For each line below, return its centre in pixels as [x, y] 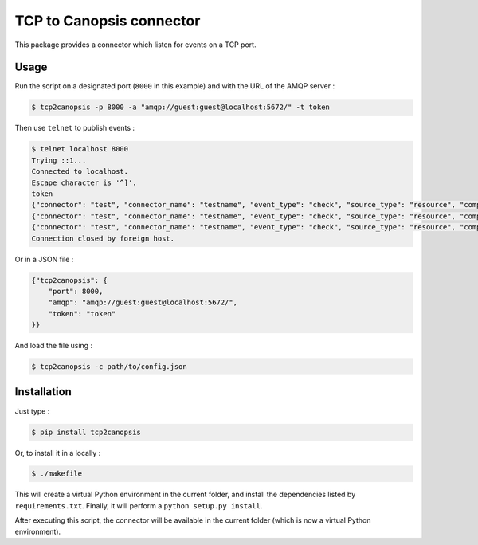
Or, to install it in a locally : [58, 453]
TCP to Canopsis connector [108, 21]
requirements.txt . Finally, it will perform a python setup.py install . [139, 505]
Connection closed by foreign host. [103, 238]
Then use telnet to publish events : [75, 128]
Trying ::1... [59, 160]
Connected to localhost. [80, 172]
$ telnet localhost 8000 [80, 149]
